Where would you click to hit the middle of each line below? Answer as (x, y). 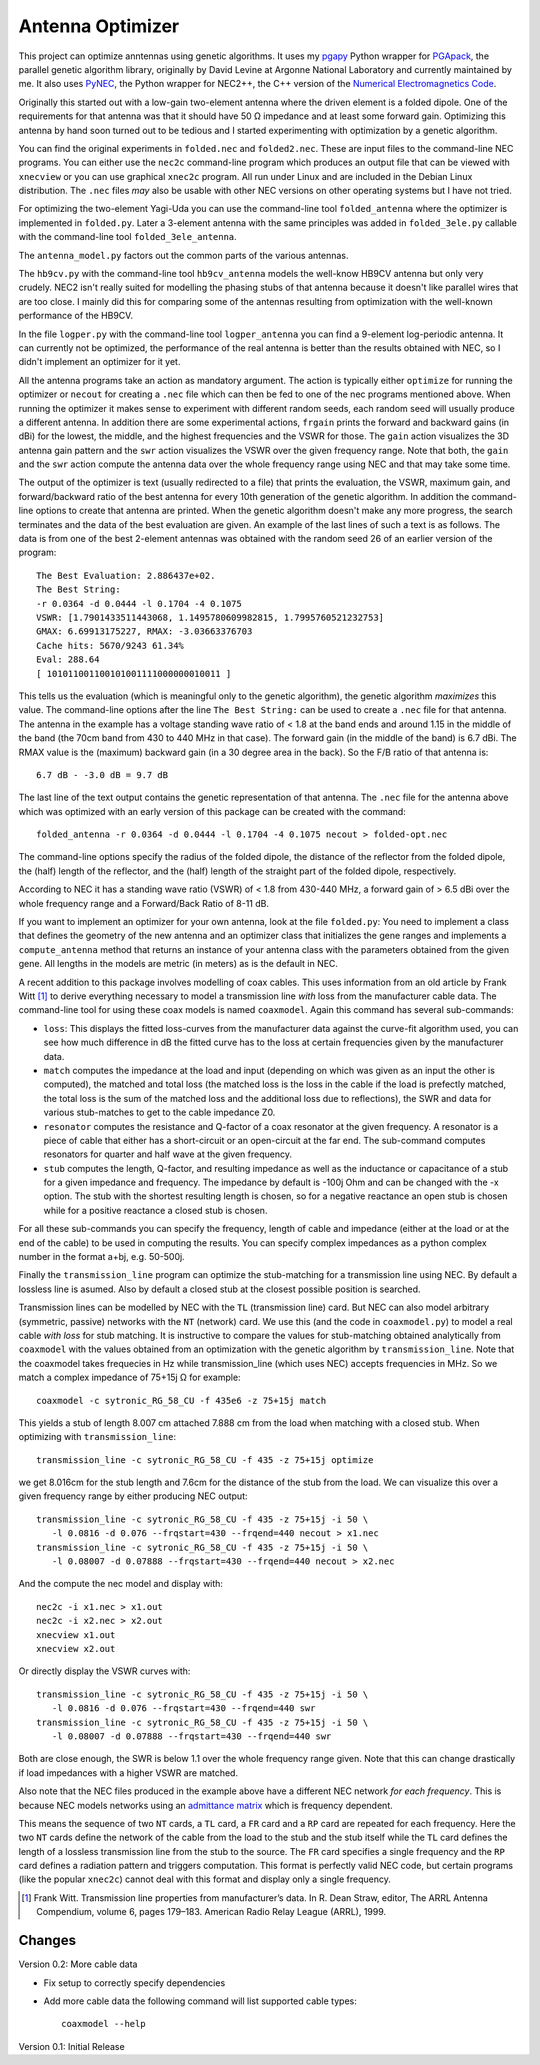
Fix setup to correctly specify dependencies (134, 1982)
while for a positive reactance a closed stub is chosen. (155, 1210)
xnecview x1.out (76, 1634)
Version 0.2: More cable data (78, 1964)
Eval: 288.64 (68, 659)
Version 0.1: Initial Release (71, 2046)
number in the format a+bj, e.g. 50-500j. (101, 1257)
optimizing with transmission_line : (97, 1437)
